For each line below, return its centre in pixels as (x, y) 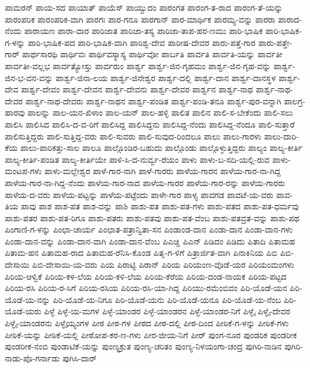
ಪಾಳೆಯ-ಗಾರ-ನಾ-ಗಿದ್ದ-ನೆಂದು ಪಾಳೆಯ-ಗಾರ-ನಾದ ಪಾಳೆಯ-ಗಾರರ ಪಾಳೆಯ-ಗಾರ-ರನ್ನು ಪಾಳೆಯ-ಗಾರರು (145, 182)
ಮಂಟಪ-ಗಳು (23, 171)
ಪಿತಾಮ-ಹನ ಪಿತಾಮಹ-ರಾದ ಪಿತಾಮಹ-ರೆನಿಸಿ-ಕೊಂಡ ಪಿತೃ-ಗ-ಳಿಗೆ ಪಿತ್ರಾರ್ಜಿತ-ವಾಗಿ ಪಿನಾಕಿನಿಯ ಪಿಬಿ (141, 253)
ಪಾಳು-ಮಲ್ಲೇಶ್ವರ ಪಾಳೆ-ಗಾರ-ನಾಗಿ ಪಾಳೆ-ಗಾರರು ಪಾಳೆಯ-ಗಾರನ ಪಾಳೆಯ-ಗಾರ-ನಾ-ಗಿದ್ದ (162, 171)
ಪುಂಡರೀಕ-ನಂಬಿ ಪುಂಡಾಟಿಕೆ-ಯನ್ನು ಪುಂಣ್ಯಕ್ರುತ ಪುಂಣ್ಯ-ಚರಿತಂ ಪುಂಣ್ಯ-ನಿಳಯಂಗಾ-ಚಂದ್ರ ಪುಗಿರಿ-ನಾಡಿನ (143, 346)
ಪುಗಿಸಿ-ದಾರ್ (79, 358)
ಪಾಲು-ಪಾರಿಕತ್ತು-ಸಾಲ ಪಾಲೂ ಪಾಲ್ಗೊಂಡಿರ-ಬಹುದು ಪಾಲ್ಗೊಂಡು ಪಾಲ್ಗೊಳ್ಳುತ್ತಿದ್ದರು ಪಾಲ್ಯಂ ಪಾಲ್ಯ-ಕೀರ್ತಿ (162, 148)
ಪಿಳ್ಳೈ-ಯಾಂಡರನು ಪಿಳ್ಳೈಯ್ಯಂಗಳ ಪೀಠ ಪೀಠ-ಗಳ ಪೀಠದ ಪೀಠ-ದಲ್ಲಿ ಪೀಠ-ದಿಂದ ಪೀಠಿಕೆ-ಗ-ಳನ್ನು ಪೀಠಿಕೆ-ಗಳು (147, 323)
